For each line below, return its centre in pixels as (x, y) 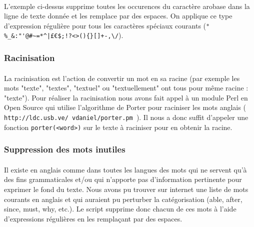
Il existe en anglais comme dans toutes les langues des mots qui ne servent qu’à (125, 169)
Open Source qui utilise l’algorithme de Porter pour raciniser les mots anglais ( (125, 107)
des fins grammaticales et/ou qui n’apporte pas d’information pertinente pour (123, 179)
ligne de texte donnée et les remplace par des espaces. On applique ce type (118, 16)
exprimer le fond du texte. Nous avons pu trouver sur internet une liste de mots (126, 189)
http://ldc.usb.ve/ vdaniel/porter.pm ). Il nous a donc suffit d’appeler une (126, 117)
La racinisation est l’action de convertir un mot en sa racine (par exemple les (122, 78)
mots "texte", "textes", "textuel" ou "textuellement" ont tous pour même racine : (126, 88)
